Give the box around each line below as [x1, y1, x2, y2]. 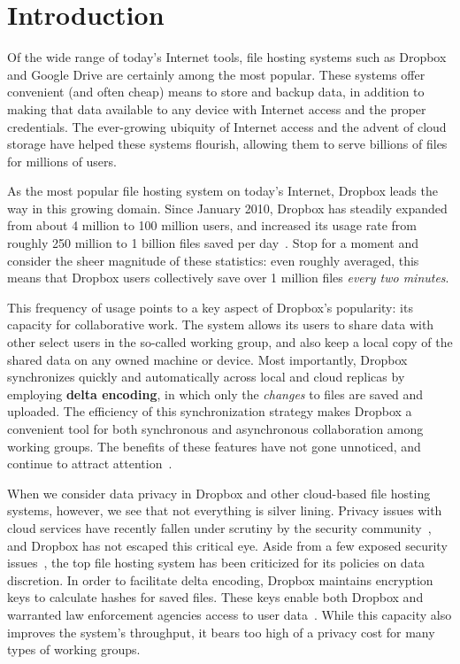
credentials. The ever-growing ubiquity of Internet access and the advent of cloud [7, 117, 447, 135]
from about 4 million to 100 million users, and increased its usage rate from [7, 216, 417, 235]
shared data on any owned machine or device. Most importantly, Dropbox [7, 350, 408, 368]
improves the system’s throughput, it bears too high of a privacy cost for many [7, 622, 435, 641]
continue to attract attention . [7, 454, 172, 473]
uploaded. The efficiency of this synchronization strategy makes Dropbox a [7, 402, 412, 421]
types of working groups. [7, 640, 141, 659]
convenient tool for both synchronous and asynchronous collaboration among [7, 420, 424, 437]
